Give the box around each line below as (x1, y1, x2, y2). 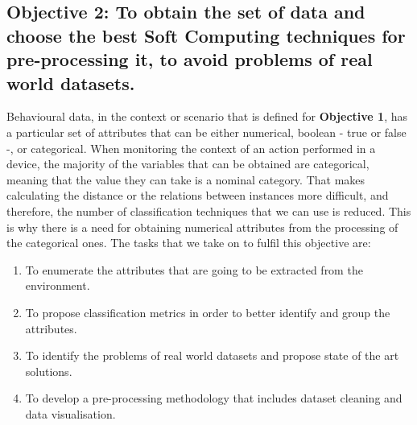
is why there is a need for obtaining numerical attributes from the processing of (6, 218, 398, 235)
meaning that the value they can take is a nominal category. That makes (6, 171, 365, 188)
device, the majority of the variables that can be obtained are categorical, (6, 155, 370, 172)
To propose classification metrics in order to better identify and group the (25, 303, 390, 320)
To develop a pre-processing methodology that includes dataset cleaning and (25, 390, 403, 406)
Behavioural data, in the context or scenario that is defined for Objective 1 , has (6, 108, 407, 125)
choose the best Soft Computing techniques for (6, 23, 406, 47)
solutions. (25, 362, 72, 379)
